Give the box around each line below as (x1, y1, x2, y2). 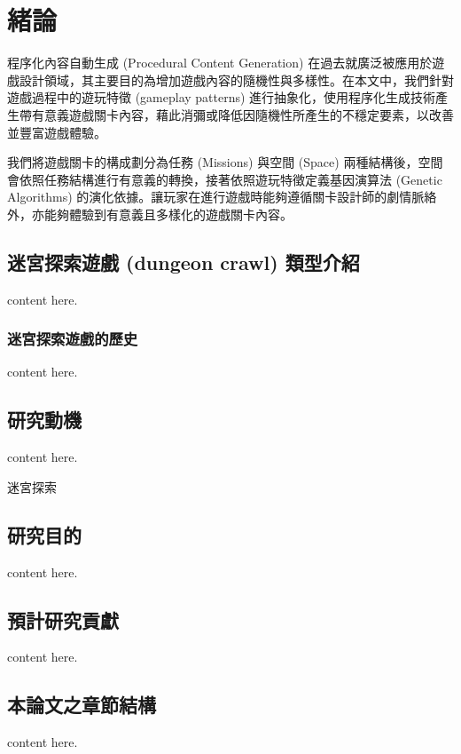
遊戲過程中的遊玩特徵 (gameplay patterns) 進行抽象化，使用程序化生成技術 (7, 88, 436, 107)
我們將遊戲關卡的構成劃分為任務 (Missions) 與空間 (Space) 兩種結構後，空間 (7, 153, 443, 171)
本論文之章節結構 (7, 691, 156, 718)
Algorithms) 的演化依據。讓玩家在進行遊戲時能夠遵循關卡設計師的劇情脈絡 (7, 187, 437, 206)
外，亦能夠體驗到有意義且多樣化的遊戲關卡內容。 (7, 204, 293, 223)
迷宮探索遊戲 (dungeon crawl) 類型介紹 (7, 248, 360, 275)
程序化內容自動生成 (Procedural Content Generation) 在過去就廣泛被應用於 (7, 53, 433, 72)
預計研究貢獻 (7, 606, 119, 633)
